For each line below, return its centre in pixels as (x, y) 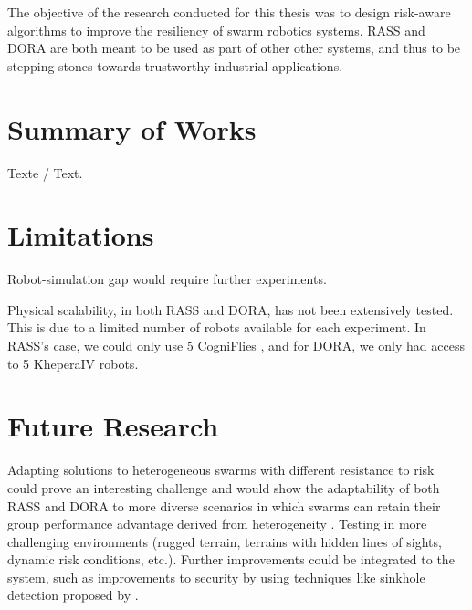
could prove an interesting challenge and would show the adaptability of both (224, 487)
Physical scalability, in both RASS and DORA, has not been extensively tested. (231, 309)
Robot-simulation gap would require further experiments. (167, 279)
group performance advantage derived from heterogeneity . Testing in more (217, 524)
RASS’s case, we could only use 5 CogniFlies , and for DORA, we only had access (236, 345)
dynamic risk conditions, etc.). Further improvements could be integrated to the (231, 559)
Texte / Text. (45, 172)
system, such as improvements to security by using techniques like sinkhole (216, 577)
